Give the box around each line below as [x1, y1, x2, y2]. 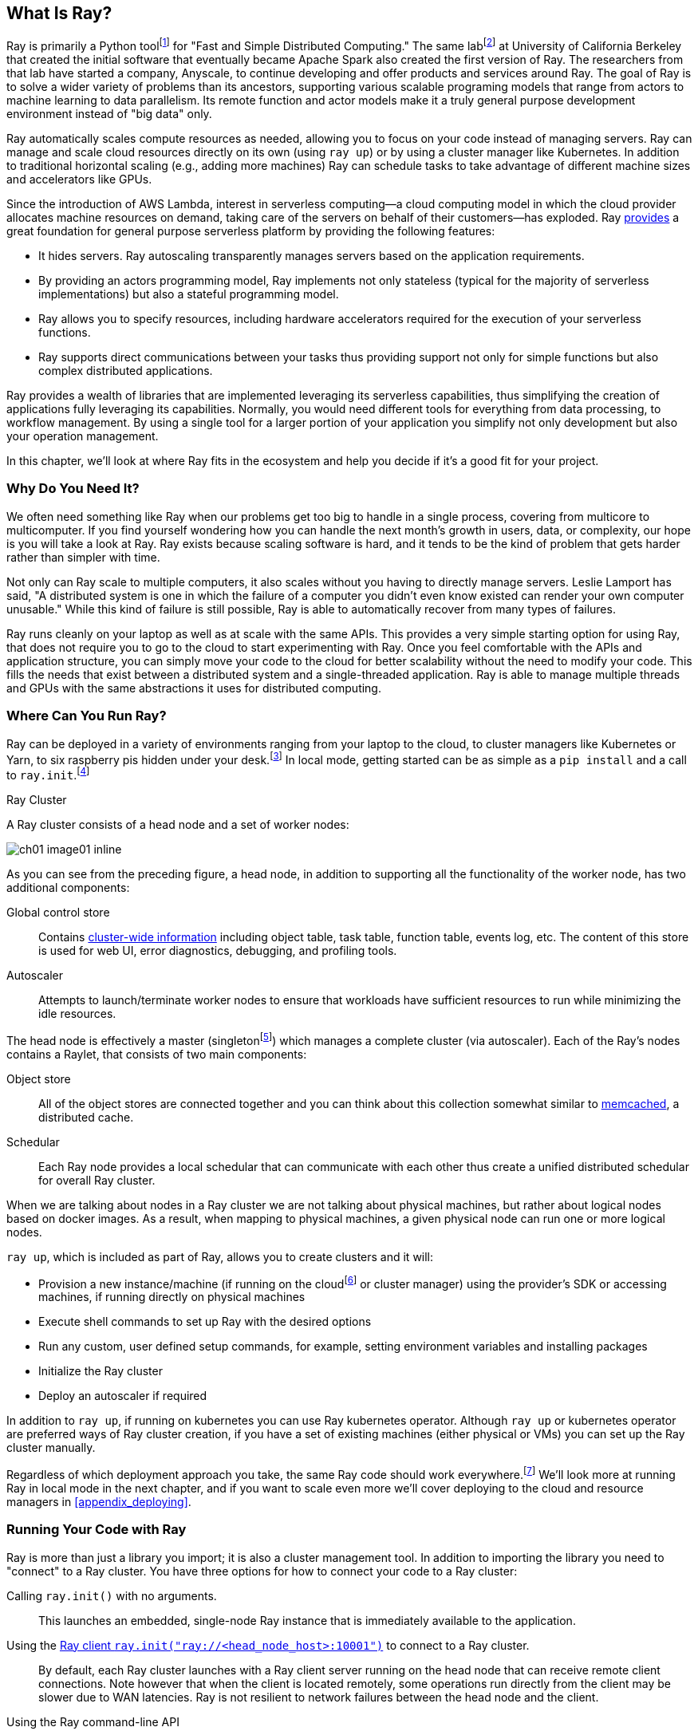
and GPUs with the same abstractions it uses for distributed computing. [6, 680, 381, 695]
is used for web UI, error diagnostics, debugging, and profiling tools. [38, 943, 397, 957]
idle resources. [38, 1006, 116, 1020]
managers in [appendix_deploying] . [6, 1494, 191, 1508]
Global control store [6, 905, 110, 919]
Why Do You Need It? [6, 480, 140, 497]
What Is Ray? [6, 3, 112, 23]
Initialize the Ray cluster [38, 1364, 163, 1378]
